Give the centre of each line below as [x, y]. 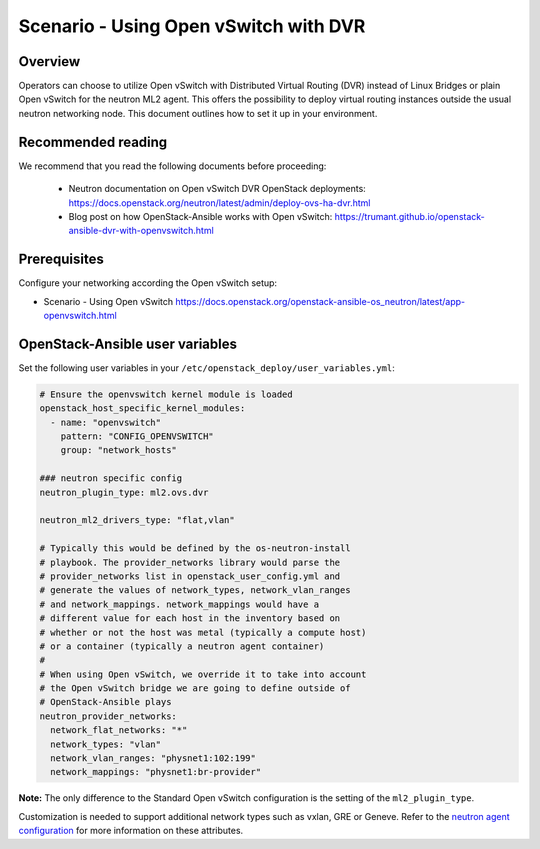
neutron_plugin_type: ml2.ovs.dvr [124, 492]
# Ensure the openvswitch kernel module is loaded [166, 394]
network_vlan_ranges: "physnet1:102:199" [153, 758]
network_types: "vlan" [106, 744]
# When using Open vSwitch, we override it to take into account [203, 674]
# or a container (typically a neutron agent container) [182, 646]
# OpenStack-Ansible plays [105, 702]
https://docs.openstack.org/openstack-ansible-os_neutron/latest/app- [320, 301]
